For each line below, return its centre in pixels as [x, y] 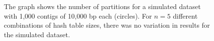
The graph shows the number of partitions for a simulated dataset [102, 6]
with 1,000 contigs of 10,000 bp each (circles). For [78, 15]
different [185, 15]
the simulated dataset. [37, 34]
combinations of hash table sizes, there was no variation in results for [107, 25]
